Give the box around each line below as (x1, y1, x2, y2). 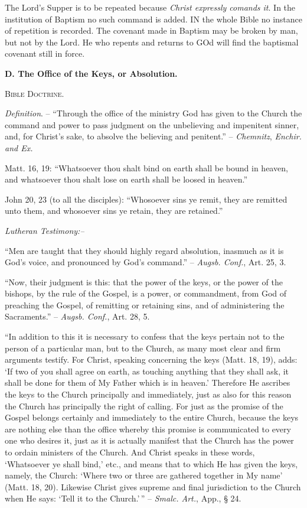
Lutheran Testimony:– (5, 224, 84, 236)
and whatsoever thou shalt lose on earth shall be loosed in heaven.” (5, 173, 248, 185)
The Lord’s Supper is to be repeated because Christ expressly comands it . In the (5, 1, 296, 13)
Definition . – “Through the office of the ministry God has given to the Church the (5, 107, 302, 119)
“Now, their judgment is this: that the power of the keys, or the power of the (5, 275, 283, 288)
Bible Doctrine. (5, 87, 64, 99)
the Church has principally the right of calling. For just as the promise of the (5, 399, 283, 412)
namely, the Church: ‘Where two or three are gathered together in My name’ (5, 469, 283, 481)
